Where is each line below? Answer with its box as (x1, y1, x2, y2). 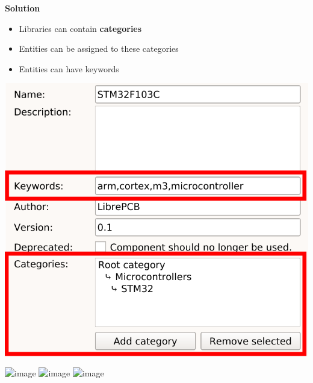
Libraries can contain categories (19, 22, 142, 34)
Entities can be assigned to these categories (19, 42, 179, 55)
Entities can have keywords (19, 62, 119, 75)
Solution (5, 2, 40, 14)
